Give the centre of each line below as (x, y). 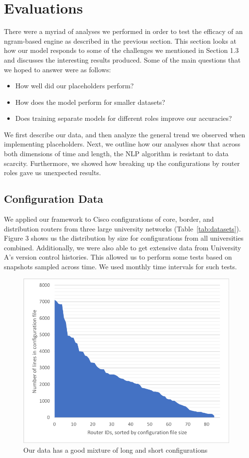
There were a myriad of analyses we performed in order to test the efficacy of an (123, 31)
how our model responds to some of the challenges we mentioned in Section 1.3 (121, 50)
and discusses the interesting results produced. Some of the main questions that (122, 59)
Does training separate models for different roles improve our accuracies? (124, 118)
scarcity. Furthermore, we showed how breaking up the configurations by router (122, 163)
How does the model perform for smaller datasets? (90, 102)
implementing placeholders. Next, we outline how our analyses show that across (122, 144)
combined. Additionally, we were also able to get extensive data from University (123, 247)
